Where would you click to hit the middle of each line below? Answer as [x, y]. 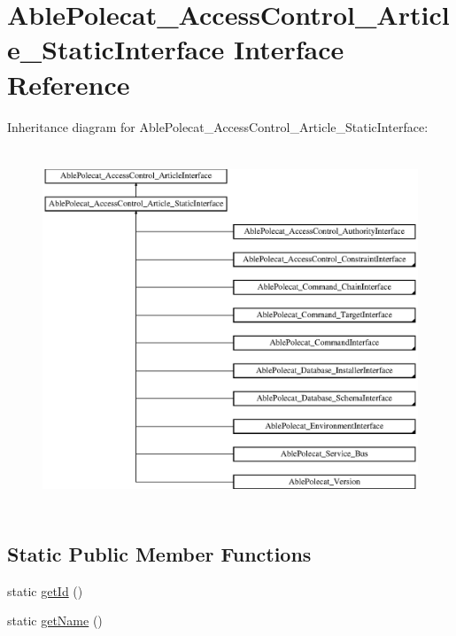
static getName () [55, 620]
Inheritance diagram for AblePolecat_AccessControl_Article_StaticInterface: [218, 126]
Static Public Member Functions [159, 553]
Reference [69, 84]
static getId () [45, 590]
